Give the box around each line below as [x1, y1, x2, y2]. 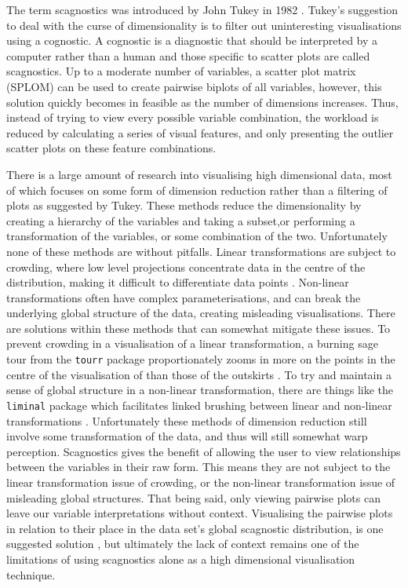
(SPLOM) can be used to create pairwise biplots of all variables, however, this [6, 78, 382, 94]
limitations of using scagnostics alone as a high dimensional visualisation [6, 550, 355, 567]
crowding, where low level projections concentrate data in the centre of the [6, 258, 366, 275]
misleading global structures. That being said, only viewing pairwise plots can [6, 489, 381, 506]
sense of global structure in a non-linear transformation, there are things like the [6, 382, 394, 398]
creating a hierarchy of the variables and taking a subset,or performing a [6, 212, 355, 228]
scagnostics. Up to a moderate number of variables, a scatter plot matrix [6, 63, 356, 79]
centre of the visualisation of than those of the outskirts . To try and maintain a [6, 366, 392, 382]
